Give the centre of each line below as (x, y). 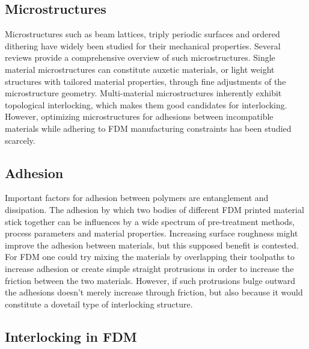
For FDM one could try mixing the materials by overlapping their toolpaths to (150, 257)
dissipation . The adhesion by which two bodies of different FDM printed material (154, 209)
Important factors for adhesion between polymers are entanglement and (137, 198)
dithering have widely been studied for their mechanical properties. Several (143, 45)
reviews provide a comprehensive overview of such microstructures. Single (140, 57)
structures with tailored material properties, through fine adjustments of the (145, 81)
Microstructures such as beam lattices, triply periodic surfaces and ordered (142, 34)
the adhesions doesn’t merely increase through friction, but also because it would (154, 292)
